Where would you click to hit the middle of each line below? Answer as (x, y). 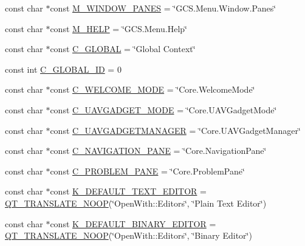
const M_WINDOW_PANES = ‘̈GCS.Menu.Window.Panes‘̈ (163, 8)
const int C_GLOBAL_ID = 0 (63, 69)
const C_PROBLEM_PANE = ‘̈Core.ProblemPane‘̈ (147, 171)
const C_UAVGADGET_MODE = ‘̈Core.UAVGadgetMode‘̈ (163, 109)
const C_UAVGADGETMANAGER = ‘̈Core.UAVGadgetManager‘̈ (175, 130)
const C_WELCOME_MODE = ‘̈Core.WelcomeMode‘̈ (152, 89)
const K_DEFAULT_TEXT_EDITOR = (128, 191)
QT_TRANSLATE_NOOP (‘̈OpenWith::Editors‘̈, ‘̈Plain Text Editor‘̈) (136, 203)
